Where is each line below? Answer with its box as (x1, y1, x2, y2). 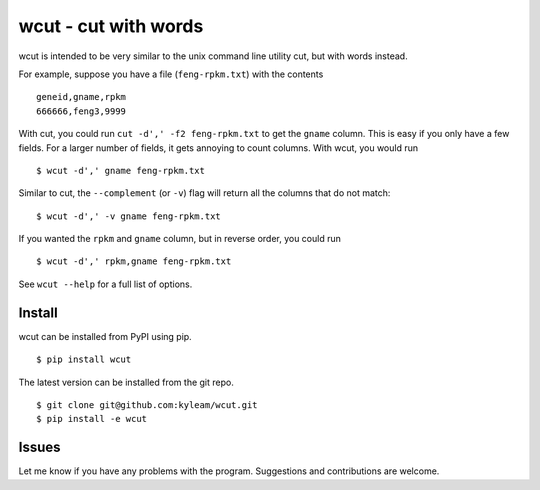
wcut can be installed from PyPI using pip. (18, 330, 192, 342)
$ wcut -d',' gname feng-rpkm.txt (36, 165, 205, 176)
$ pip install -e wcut (36, 413, 148, 425)
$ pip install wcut (36, 354, 132, 365)
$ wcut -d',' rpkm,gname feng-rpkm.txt (36, 256, 232, 267)
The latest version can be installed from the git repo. (18, 376, 234, 388)
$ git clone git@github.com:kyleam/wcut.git (36, 399, 259, 410)
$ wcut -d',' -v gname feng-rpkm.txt (36, 210, 222, 222)
